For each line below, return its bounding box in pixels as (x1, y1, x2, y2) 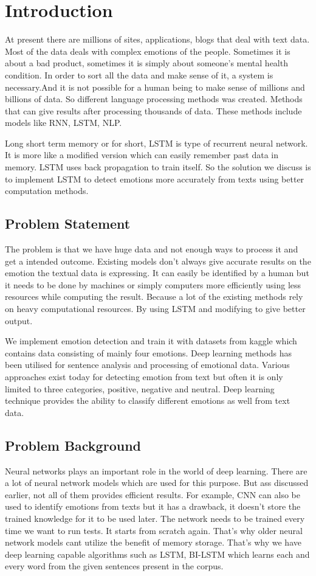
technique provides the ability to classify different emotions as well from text (5, 394, 290, 407)
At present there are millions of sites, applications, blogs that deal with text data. (5, 33, 310, 46)
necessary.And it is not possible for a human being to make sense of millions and (5, 80, 305, 93)
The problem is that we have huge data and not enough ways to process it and (5, 243, 298, 255)
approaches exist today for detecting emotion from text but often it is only (5, 370, 283, 383)
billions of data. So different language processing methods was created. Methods (5, 92, 303, 105)
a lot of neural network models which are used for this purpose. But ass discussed (5, 476, 309, 489)
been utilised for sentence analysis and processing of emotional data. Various (5, 358, 290, 371)
